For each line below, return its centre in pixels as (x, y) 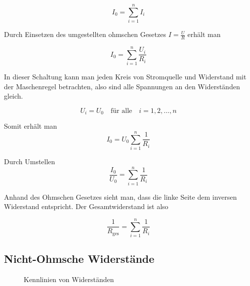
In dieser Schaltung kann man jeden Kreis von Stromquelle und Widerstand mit (125, 77)
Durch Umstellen (30, 161)
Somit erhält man (31, 126)
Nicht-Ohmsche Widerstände (79, 259)
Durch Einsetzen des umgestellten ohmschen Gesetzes (85, 34)
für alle (122, 111)
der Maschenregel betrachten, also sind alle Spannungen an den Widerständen (122, 86)
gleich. (14, 96)
